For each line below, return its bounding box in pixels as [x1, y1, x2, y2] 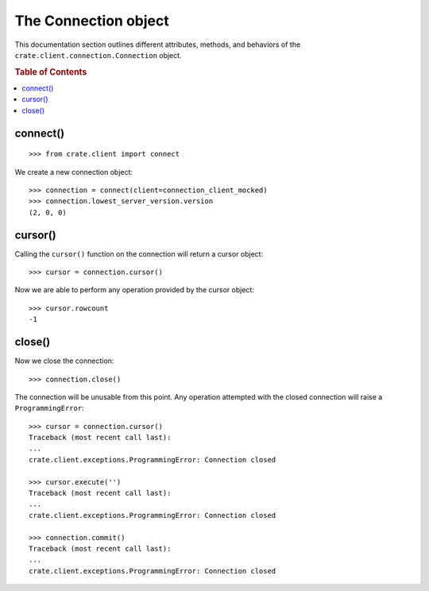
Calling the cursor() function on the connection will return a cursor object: [14, 249, 264, 258]
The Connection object [14, 12, 170, 29]
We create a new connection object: [14, 167, 133, 176]
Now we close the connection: [14, 356, 114, 365]
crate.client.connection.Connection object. [14, 50, 182, 60]
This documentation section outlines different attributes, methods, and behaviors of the [14, 40, 301, 49]
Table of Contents [14, 66, 87, 77]
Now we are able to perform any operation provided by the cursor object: [14, 285, 254, 295]
